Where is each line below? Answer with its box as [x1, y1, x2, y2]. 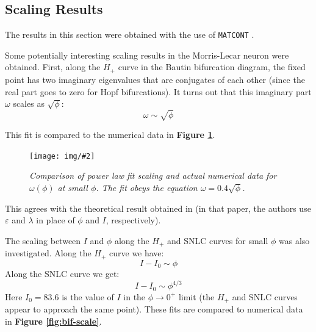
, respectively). [106, 214, 161, 226]
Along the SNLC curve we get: [5, 267, 120, 280]
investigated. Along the [5, 247, 92, 259]
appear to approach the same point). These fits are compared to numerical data [5, 303, 303, 316]
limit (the [178, 290, 215, 303]
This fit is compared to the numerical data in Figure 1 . [5, 128, 215, 141]
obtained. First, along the [5, 60, 101, 73]
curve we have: [109, 247, 164, 259]
